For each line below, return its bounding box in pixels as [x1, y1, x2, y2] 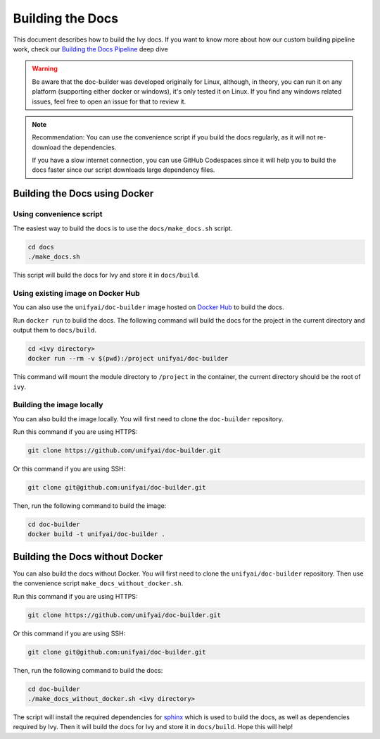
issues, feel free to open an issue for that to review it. [32, 97, 186, 106]
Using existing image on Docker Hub [13, 288, 140, 298]
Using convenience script [13, 209, 103, 219]
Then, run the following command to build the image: [13, 502, 167, 510]
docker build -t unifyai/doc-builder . [27, 530, 165, 538]
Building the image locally [13, 400, 103, 410]
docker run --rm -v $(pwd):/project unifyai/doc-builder [27, 354, 229, 363]
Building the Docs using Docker [13, 187, 154, 200]
